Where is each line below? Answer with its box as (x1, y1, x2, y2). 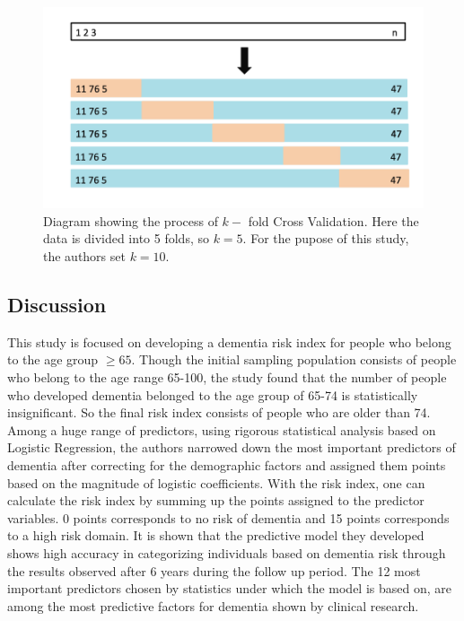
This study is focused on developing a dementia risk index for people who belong (7, 332, 451, 351)
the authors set (43, 246, 126, 265)
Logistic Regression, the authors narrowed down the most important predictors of (7, 438, 456, 457)
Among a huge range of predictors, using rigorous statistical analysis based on (7, 420, 436, 439)
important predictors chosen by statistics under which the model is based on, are (7, 579, 451, 598)
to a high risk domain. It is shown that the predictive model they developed (7, 526, 425, 545)
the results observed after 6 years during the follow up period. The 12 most (7, 561, 421, 580)
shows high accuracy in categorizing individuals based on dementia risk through (7, 543, 446, 562)
